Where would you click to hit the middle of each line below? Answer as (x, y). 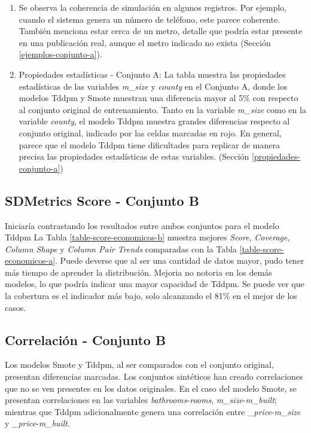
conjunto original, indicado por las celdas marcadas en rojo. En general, (150, 132)
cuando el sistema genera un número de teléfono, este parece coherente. (150, 19)
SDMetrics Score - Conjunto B (102, 200)
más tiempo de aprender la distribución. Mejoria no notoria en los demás (138, 272)
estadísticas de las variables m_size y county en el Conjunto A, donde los (153, 86)
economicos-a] (30, 260)
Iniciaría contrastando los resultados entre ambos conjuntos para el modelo (142, 225)
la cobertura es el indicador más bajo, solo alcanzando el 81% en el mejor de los (151, 296)
